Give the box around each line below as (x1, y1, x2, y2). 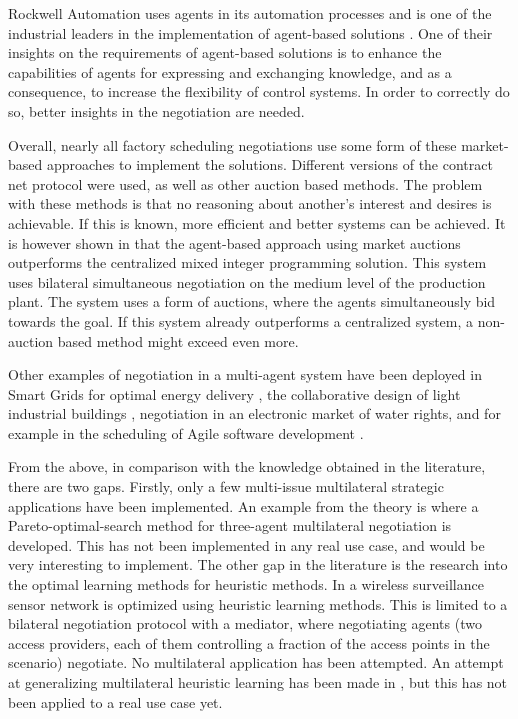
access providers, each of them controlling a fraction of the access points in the (8, 632, 490, 653)
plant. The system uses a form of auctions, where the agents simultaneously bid (8, 291, 496, 312)
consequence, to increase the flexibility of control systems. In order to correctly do (8, 81, 510, 102)
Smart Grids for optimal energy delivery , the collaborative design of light (8, 383, 461, 404)
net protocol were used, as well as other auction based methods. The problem (8, 173, 483, 194)
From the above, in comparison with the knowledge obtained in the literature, (8, 456, 486, 477)
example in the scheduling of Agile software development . (8, 422, 364, 443)
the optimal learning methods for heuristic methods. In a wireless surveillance (8, 574, 484, 595)
